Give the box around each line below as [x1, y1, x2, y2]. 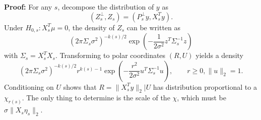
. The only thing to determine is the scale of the [22, 92, 170, 103]
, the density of [68, 22, 115, 32]
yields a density [195, 50, 243, 61]
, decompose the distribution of [57, 2, 154, 12]
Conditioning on [4, 81, 54, 92]
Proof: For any [4, 2, 52, 12]
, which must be [177, 92, 226, 103]
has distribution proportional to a [153, 81, 257, 92]
